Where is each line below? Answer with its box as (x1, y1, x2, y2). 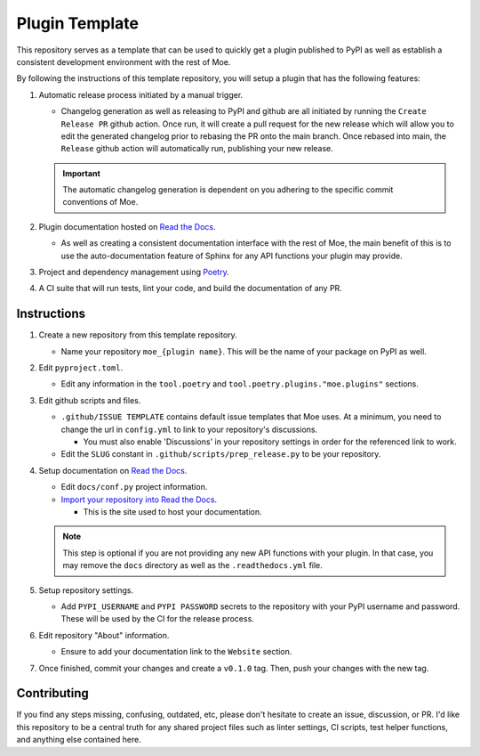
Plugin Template (16, 13, 140, 33)
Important (62, 167, 101, 178)
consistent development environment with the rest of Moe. (16, 56, 231, 67)
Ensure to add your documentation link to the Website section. (60, 646, 292, 657)
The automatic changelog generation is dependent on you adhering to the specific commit (62, 184, 394, 195)
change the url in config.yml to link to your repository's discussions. (60, 424, 318, 435)
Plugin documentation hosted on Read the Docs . (38, 221, 216, 232)
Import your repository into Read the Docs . (60, 494, 218, 505)
